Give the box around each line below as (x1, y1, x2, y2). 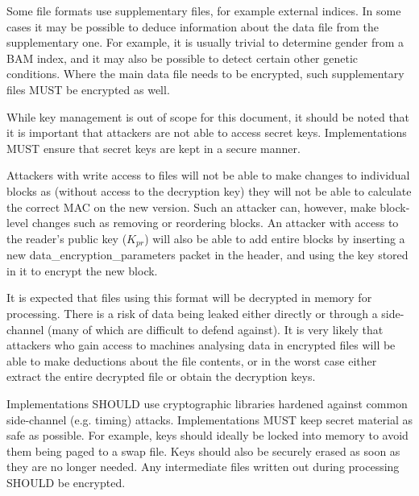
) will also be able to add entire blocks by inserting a (144, 229, 405, 246)
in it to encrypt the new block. (6, 262, 158, 279)
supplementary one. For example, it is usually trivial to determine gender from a (6, 34, 404, 51)
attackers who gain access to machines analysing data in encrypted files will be (6, 337, 396, 353)
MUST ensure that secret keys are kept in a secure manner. (6, 139, 301, 156)
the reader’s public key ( (6, 229, 127, 246)
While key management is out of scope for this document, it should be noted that (6, 108, 410, 125)
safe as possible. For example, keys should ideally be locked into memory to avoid (6, 427, 409, 444)
